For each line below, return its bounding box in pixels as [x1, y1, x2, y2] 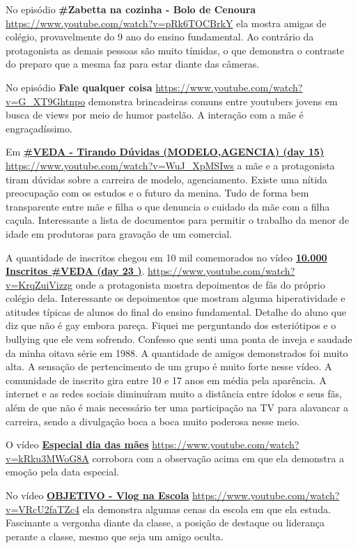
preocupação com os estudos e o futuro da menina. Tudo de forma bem [6, 185, 309, 200]
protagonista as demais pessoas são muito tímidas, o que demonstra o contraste [6, 43, 345, 57]
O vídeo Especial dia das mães [6, 437, 149, 452]
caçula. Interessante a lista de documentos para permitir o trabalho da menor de [6, 213, 349, 227]
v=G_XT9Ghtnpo [6, 93, 86, 108]
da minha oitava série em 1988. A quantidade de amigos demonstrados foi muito [6, 345, 348, 360]
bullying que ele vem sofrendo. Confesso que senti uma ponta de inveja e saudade [6, 332, 352, 347]
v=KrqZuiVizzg [6, 277, 73, 291]
